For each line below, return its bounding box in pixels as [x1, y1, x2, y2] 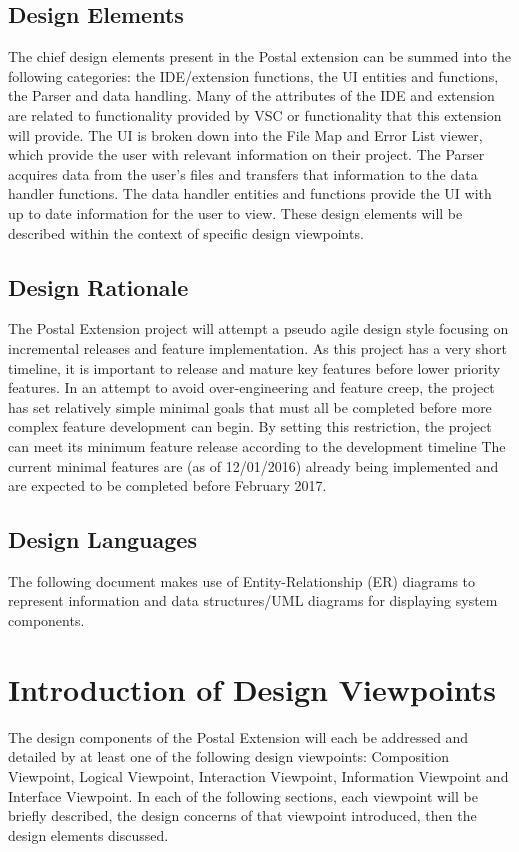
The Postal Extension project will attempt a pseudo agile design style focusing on [8, 318, 509, 339]
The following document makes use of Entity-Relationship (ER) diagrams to [8, 570, 476, 591]
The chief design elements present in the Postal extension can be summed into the [8, 46, 512, 67]
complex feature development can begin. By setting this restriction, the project [8, 416, 492, 437]
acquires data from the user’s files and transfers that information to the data [8, 163, 478, 184]
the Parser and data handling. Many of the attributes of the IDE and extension [8, 85, 495, 106]
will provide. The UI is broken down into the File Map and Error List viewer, [8, 124, 483, 145]
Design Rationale [8, 271, 189, 302]
